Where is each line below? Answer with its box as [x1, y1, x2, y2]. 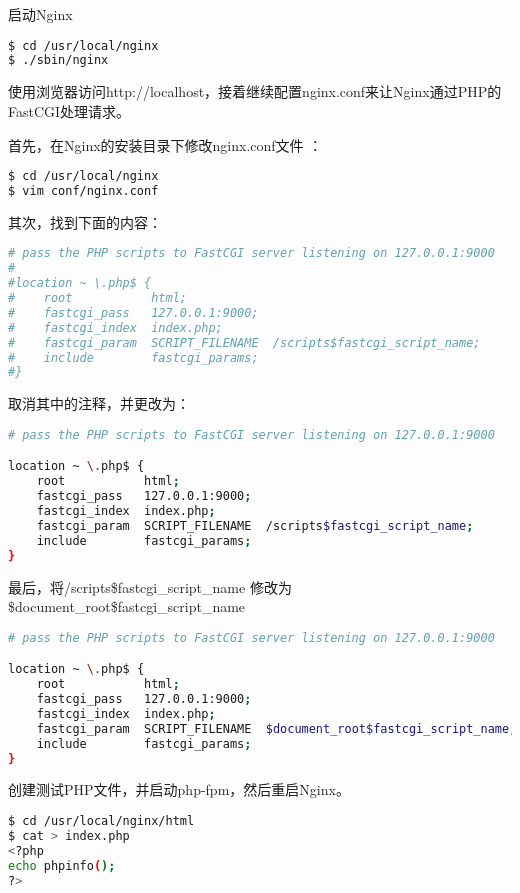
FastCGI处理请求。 [8, 100, 131, 121]
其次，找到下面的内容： [8, 211, 162, 232]
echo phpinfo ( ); [8, 858, 116, 873]
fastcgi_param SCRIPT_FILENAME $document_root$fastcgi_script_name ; [36, 721, 517, 736]
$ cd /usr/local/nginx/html [8, 814, 195, 829]
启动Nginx [8, 4, 73, 24]
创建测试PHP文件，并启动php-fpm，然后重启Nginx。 [8, 779, 350, 800]
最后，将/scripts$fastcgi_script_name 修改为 [8, 576, 292, 597]
